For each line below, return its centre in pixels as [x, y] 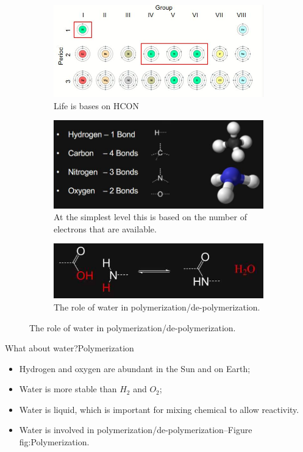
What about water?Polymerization [70, 348]
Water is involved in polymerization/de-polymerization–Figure [136, 430]
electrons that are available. [105, 228]
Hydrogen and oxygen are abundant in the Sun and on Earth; [135, 368]
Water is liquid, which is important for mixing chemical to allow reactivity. [159, 409]
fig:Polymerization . [54, 442]
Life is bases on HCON [97, 105]
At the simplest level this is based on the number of [150, 217]
